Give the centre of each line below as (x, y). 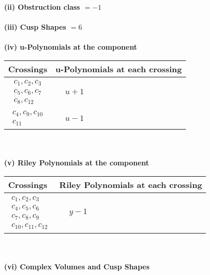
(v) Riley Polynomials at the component (77, 163)
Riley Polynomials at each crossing (131, 185)
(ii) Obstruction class (42, 7)
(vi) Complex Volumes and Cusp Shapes (77, 266)
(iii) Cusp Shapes (35, 27)
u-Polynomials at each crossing (119, 69)
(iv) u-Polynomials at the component (71, 47)
